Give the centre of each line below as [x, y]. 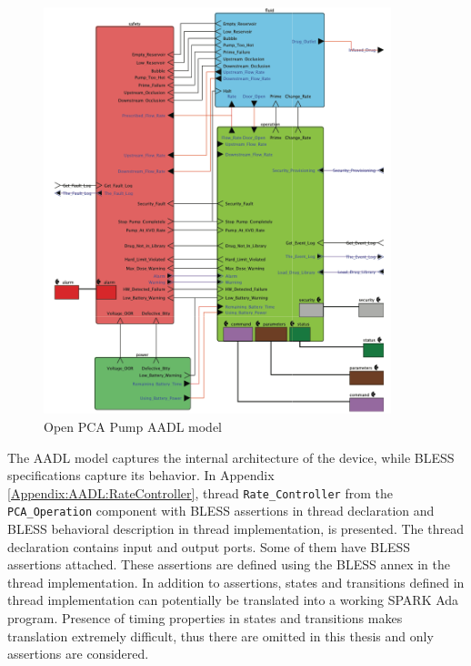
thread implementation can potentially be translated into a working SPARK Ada [233, 600]
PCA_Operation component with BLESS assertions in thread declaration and [221, 511]
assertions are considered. [78, 654]
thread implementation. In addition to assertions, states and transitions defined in [236, 582]
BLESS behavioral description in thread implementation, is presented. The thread [235, 529]
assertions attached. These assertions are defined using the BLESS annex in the [229, 564]
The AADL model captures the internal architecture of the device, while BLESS [231, 457]
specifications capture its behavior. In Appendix [141, 475]
